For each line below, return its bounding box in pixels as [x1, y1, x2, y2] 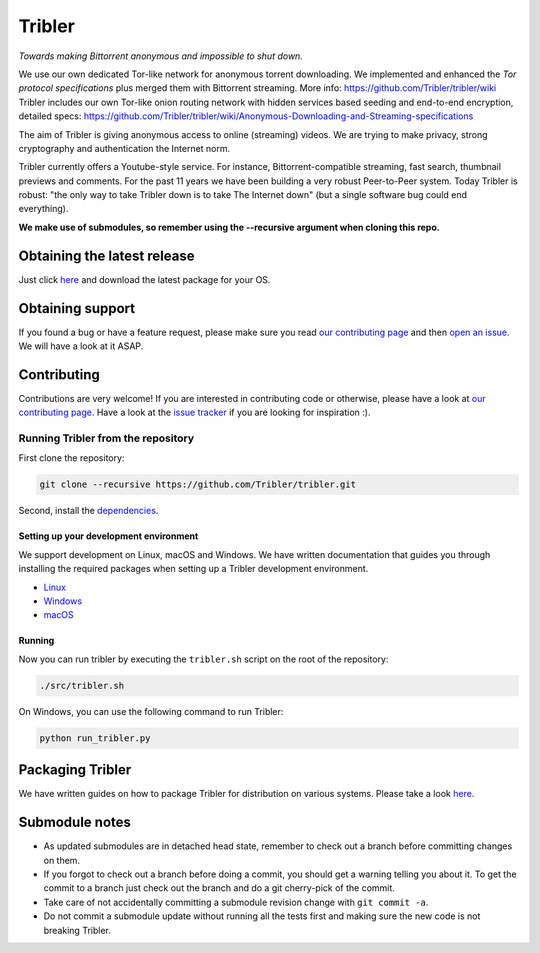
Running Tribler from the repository [18, 431, 195, 445]
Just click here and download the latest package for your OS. [18, 273, 271, 285]
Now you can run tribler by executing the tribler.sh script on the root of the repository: [18, 653, 389, 665]
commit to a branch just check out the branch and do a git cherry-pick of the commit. [43, 882, 395, 894]
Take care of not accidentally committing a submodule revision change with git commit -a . [43, 896, 429, 908]
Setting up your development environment [18, 530, 199, 542]
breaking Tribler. [43, 924, 112, 936]
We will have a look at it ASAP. [18, 340, 144, 352]
